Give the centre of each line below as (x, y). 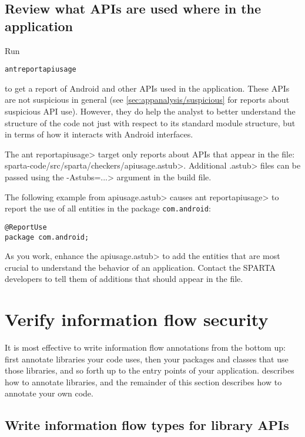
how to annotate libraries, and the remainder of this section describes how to (143, 381)
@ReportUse (26, 227)
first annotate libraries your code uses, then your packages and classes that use (147, 359)
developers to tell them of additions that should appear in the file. (124, 279)
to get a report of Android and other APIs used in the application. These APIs (147, 88)
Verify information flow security (137, 319)
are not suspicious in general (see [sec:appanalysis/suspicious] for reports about (147, 100)
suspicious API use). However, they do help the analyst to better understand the (150, 111)
